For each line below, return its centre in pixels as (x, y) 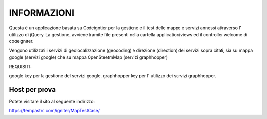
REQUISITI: (20, 66)
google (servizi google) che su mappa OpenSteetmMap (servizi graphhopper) (89, 57)
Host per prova (33, 90)
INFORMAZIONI (42, 13)
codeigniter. (21, 41)
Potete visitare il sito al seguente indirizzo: (52, 101)
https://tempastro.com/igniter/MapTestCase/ (54, 111)
